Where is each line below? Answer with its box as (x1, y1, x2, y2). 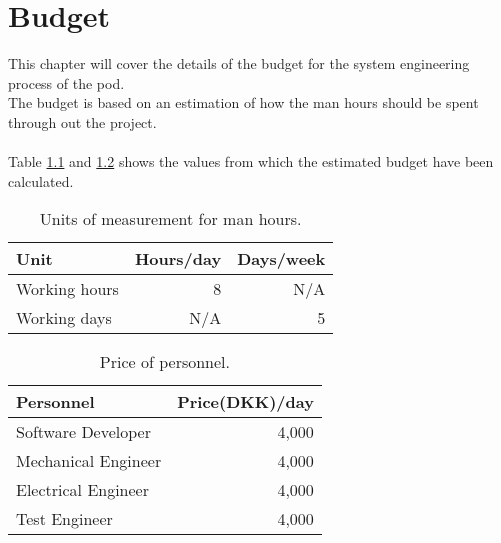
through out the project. (8, 111, 157, 132)
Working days (16, 306, 112, 330)
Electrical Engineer (16, 478, 149, 502)
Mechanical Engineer (16, 449, 162, 473)
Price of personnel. (99, 350, 231, 374)
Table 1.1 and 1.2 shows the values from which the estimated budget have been (8, 151, 494, 172)
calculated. (8, 170, 74, 191)
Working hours (16, 277, 119, 301)
